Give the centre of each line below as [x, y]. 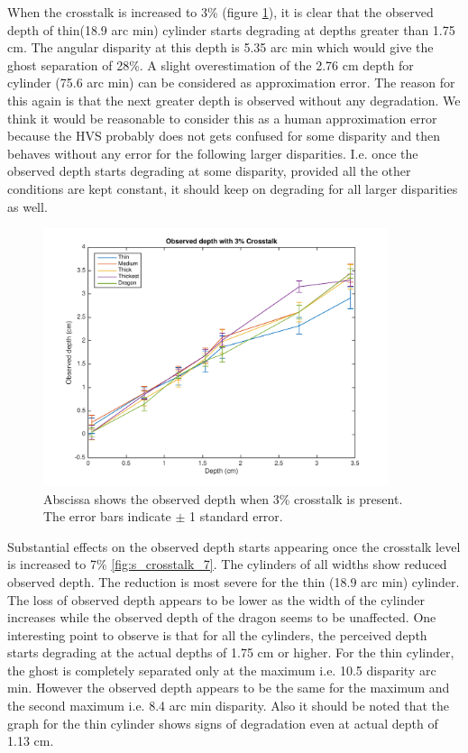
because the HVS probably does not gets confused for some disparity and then [224, 136]
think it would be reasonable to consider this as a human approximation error [222, 118]
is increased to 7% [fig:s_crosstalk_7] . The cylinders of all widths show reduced [227, 564]
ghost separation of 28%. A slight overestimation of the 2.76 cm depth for [211, 64]
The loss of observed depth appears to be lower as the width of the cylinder [216, 599]
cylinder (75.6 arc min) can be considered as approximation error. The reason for [231, 83]
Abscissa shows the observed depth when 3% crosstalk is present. [223, 498]
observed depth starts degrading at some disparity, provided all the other [209, 171]
